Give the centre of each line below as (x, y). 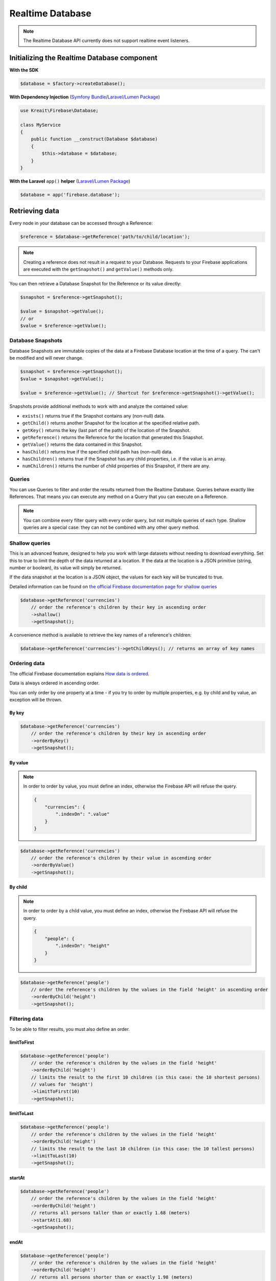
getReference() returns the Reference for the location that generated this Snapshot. (113, 437)
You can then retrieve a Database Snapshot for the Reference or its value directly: (95, 283)
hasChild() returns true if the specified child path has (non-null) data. (98, 451)
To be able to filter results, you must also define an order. (70, 1029)
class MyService (41, 125)
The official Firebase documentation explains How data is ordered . (79, 673)
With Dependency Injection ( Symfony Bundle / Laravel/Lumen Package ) (85, 97)
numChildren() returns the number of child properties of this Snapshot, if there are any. (116, 466)
